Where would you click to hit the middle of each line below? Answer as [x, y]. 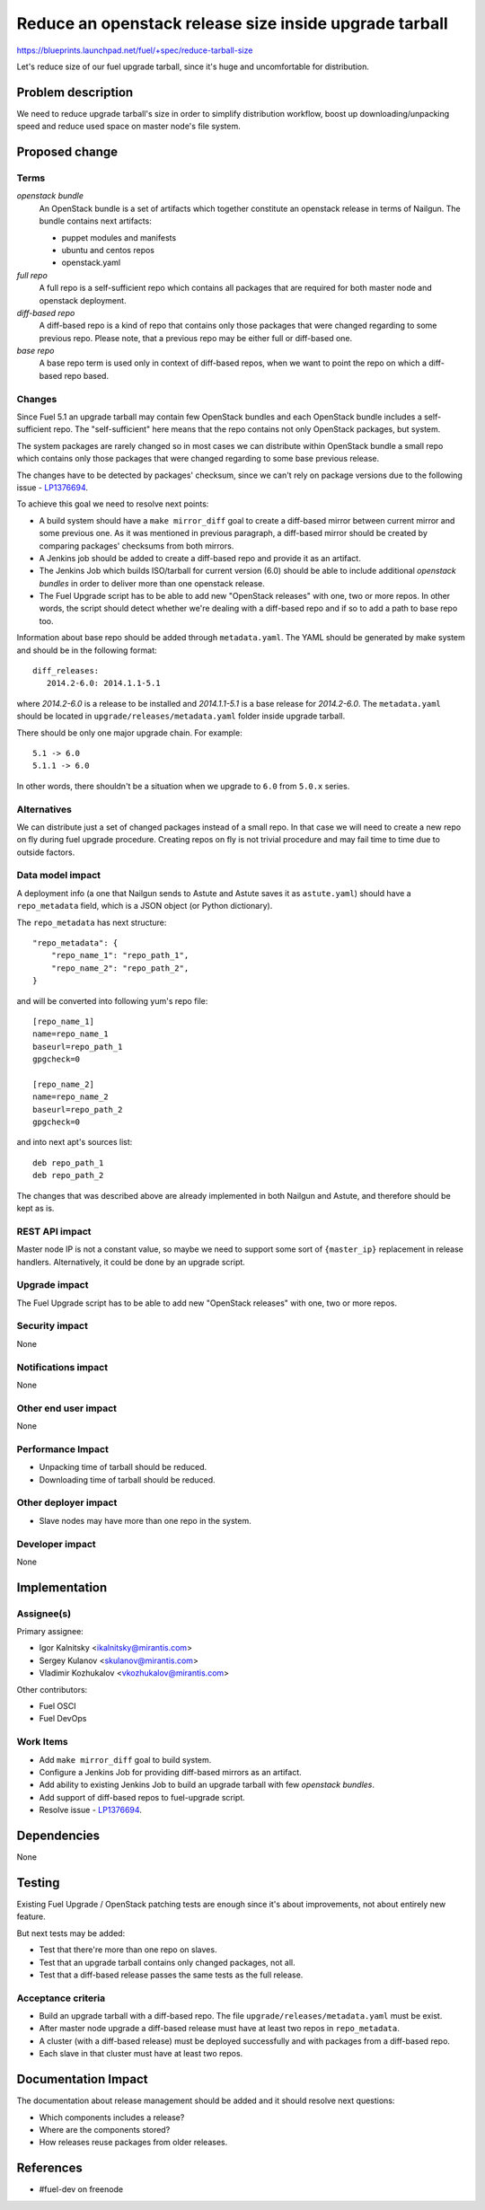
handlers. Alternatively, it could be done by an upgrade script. [131, 1262]
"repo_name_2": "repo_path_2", [120, 968]
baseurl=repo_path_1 [78, 1047]
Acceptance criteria [61, 1998]
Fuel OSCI [57, 1706]
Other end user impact [66, 1408]
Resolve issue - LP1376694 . [91, 1810]
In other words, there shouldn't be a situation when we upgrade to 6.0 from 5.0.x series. [183, 786]
